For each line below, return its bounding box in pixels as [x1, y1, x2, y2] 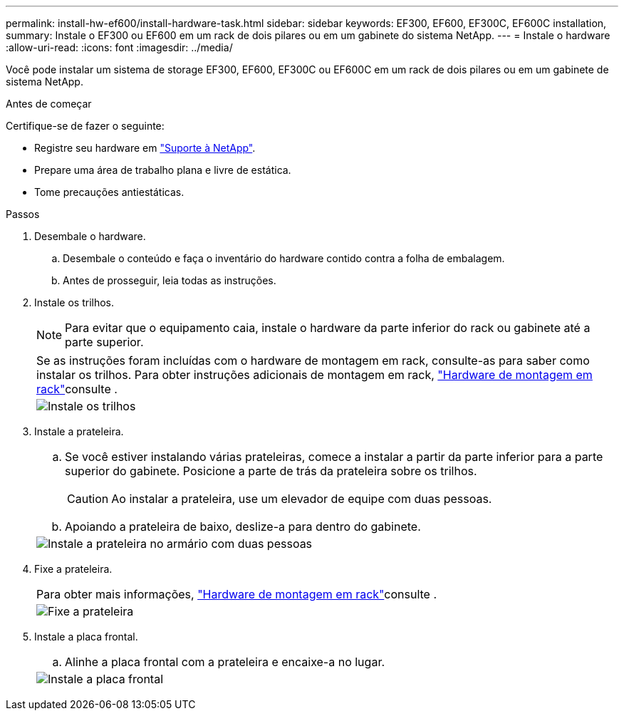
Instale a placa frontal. [34, 631, 138, 643]
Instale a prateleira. [34, 425, 124, 437]
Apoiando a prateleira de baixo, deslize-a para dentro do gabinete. [65, 519, 421, 534]
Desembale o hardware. [34, 230, 146, 242]
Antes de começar [6, 98, 92, 110]
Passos [6, 208, 40, 220]
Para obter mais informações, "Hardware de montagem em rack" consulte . [36, 587, 437, 601]
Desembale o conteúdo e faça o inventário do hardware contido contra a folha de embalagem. [63, 252, 505, 264]
